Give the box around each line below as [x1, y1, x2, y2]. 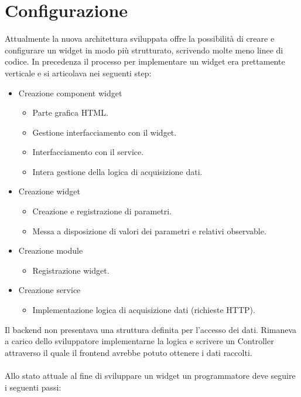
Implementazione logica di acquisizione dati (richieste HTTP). [32, 304, 255, 316]
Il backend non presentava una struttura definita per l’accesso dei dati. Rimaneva [5, 323, 297, 335]
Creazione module [18, 244, 83, 257]
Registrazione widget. [32, 264, 110, 276]
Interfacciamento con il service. [32, 146, 144, 158]
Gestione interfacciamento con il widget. [32, 126, 177, 138]
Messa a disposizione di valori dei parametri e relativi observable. [32, 224, 266, 237]
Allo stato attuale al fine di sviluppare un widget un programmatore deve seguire [5, 369, 296, 381]
